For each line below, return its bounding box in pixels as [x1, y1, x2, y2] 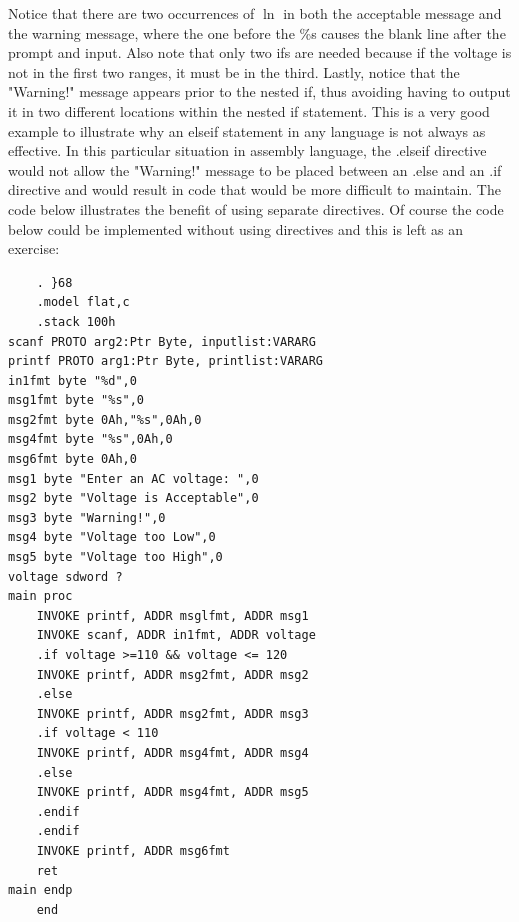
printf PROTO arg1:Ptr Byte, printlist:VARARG [8, 354, 323, 369]
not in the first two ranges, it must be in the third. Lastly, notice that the [8, 61, 460, 82]
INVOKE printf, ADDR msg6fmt [36, 843, 230, 858]
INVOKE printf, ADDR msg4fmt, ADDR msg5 [36, 785, 309, 800]
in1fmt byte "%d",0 [8, 373, 137, 388]
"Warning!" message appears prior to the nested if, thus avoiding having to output [8, 81, 511, 102]
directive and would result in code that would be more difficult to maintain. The [8, 179, 501, 200]
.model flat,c [36, 295, 130, 310]
